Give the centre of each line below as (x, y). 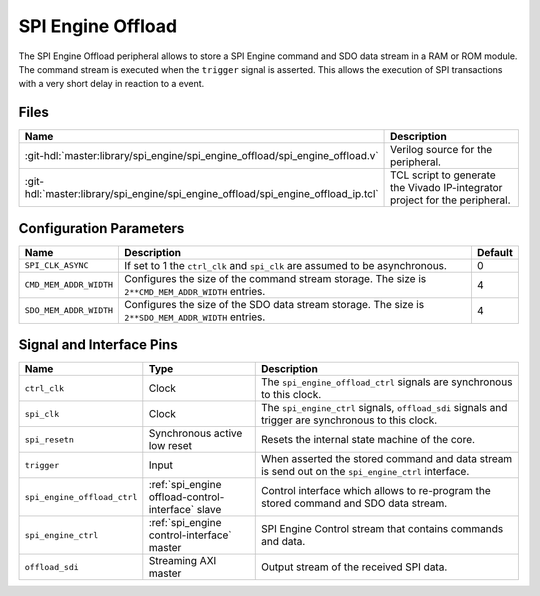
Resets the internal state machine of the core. (367, 440)
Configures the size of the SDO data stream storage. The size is (274, 304)
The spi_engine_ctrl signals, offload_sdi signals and (384, 408)
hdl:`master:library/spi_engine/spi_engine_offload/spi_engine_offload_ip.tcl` (201, 194)
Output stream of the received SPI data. (354, 567)
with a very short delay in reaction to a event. (111, 84)
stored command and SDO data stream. (354, 503)
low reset (170, 446)
